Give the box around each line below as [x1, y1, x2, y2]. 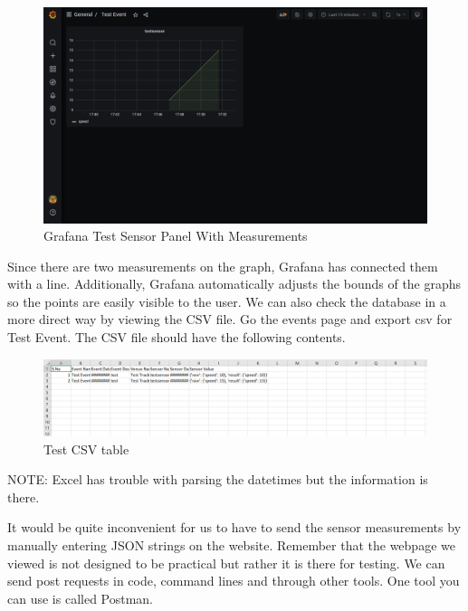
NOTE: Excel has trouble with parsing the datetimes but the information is [7, 470, 428, 489]
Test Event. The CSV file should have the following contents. [7, 328, 346, 347]
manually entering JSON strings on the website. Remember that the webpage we [7, 535, 455, 554]
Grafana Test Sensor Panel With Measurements [43, 226, 308, 245]
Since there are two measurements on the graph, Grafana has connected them [7, 256, 438, 275]
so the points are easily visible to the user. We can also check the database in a [7, 291, 446, 310]
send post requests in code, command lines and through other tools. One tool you [7, 571, 460, 590]
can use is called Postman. [7, 588, 154, 607]
